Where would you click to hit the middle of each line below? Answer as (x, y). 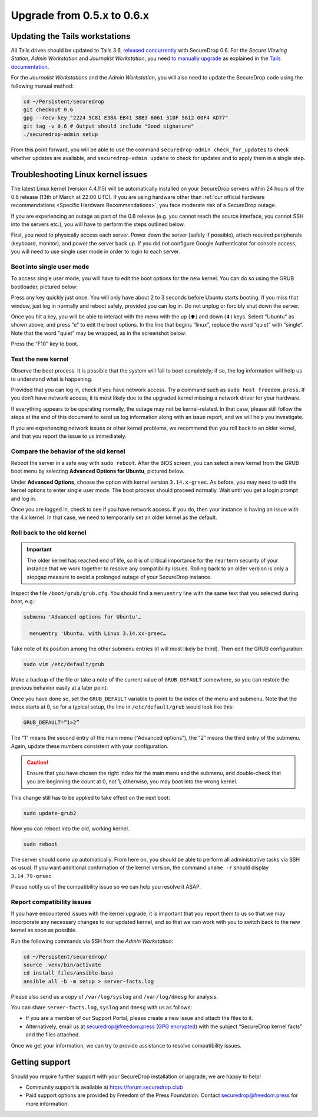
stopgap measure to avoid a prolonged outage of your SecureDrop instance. (119, 577)
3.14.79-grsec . (32, 876)
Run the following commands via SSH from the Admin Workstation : (92, 941)
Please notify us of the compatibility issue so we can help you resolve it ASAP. (106, 887)
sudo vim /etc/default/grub (64, 664)
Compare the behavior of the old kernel (68, 451)
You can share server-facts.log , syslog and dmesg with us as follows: (102, 1008)
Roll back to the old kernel (49, 533)
